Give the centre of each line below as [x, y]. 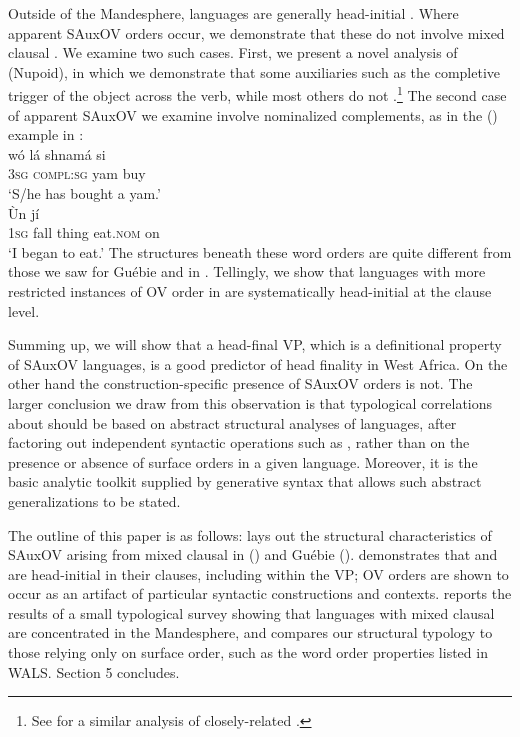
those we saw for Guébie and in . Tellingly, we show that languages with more [247, 271]
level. [24, 310]
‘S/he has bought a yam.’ [84, 193]
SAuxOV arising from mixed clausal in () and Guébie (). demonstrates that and [253, 554]
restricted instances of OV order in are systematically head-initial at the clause [250, 290]
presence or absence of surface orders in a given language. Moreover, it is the [243, 461]
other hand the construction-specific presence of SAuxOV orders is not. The [240, 383]
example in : [46, 134]
